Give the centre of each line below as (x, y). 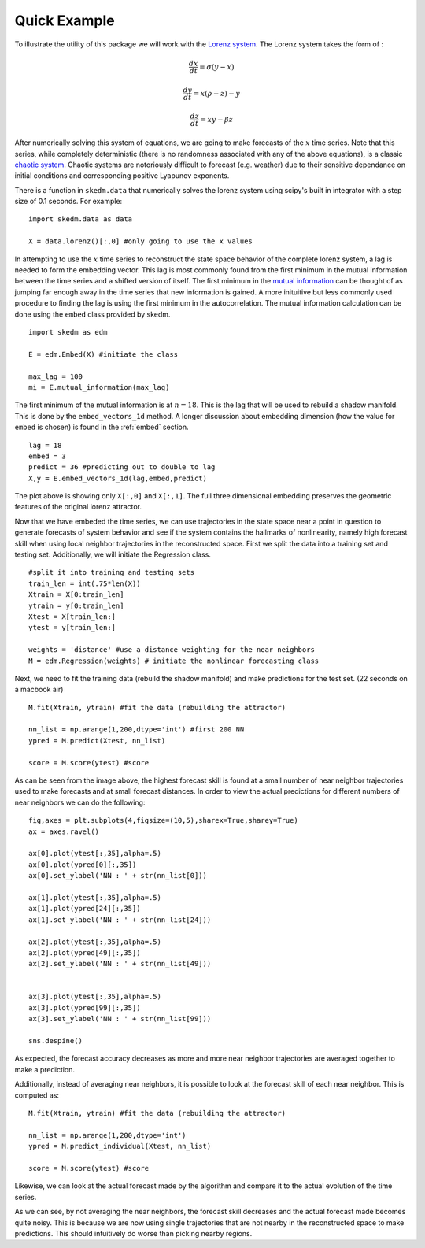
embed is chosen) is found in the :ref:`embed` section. (102, 427)
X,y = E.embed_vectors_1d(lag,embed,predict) (118, 478)
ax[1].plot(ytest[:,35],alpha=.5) (95, 897)
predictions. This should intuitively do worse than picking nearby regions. (133, 1233)
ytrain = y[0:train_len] (76, 605)
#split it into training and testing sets (112, 572)
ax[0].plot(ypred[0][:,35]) (83, 865)
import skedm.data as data (81, 219)
